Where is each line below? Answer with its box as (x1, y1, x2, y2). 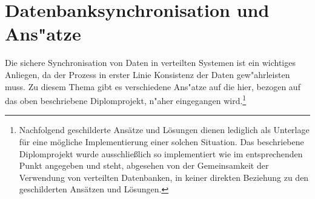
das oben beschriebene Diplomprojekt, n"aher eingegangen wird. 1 (5, 93, 247, 106)
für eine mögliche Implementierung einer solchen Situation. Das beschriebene (19, 135, 304, 148)
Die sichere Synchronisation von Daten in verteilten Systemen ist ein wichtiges (5, 56, 296, 69)
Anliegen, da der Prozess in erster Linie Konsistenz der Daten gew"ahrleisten (5, 68, 290, 80)
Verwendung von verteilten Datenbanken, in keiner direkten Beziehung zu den (19, 171, 309, 183)
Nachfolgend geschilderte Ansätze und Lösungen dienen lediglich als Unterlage (19, 123, 310, 136)
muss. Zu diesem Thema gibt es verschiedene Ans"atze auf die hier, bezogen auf (5, 80, 300, 93)
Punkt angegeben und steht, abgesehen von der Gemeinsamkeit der (19, 159, 269, 172)
